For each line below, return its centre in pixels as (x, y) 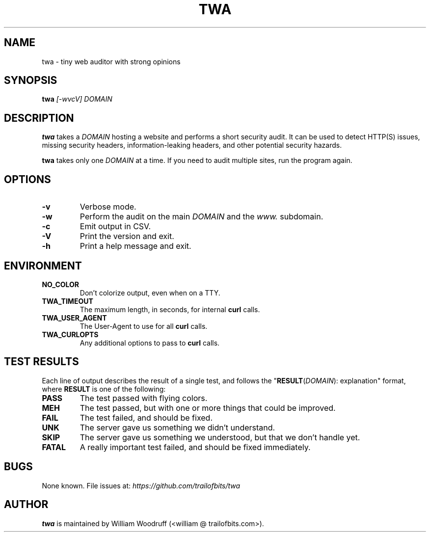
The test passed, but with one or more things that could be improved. (208, 408)
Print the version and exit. (127, 236)
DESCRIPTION (39, 118)
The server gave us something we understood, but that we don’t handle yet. (220, 437)
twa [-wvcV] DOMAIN (77, 99)
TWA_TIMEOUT (67, 301)
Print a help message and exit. (135, 246)
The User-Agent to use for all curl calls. (144, 326)
